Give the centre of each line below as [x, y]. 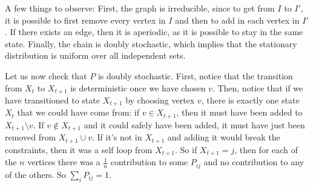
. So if [186, 149]
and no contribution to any [254, 162]
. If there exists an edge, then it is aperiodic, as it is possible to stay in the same [154, 32]
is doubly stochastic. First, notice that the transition [195, 75]
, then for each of [266, 149]
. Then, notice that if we [258, 87]
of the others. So [35, 174]
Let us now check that [46, 75]
